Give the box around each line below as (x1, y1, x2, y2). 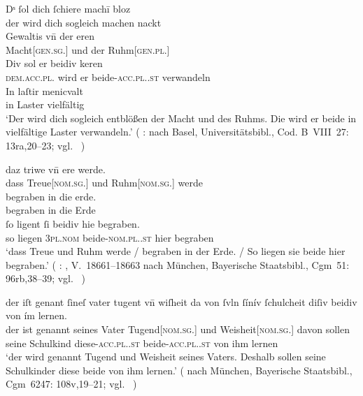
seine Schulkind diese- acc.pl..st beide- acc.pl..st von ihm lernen (6, 335, 278, 350)
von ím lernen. (6, 308, 67, 323)
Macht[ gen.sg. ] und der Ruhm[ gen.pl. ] (6, 42, 170, 57)
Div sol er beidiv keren (6, 56, 103, 71)
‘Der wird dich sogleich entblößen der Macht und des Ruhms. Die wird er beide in (6, 110, 357, 125)
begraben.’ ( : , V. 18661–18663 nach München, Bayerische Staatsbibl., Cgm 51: (6, 257, 350, 272)
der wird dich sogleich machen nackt (6, 15, 162, 29)
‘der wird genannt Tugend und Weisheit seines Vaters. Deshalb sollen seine (6, 349, 326, 364)
